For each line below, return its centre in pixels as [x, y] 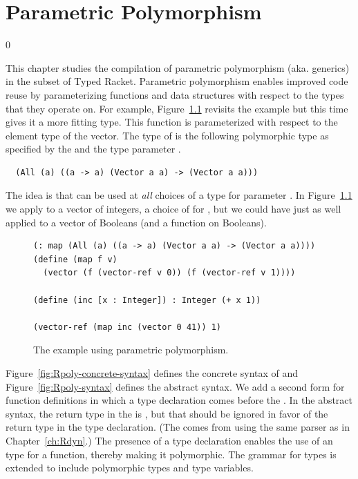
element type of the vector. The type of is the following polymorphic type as [167, 135]
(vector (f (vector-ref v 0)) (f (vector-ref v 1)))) [169, 273]
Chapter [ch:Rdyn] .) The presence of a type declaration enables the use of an [169, 440]
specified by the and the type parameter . [93, 149]
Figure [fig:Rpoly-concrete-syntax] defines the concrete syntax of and [152, 373]
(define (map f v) [75, 259]
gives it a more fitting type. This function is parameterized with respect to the [172, 122]
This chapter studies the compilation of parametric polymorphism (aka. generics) [178, 67]
